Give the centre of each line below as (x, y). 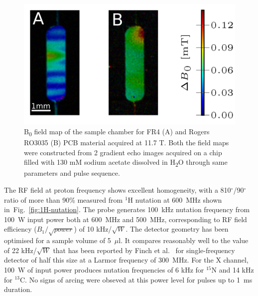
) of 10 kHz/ (93, 229)
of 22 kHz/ (20, 250)
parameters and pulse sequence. (72, 173)
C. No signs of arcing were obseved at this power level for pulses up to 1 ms (136, 279)
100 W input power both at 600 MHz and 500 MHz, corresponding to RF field (126, 219)
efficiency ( (20, 229)
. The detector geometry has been (177, 229)
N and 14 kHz (233, 269)
